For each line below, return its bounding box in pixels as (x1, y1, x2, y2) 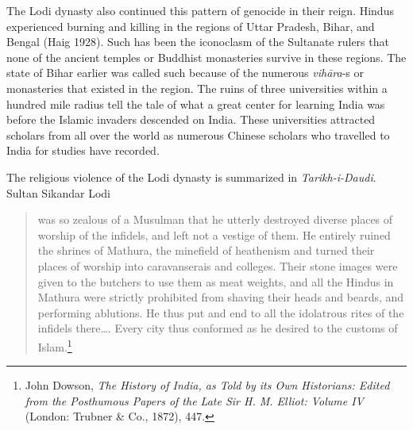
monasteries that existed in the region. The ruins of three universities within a (6, 79, 388, 96)
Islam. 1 (37, 336, 72, 355)
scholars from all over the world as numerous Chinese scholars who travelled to (6, 126, 390, 143)
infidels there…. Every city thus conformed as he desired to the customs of (37, 320, 398, 336)
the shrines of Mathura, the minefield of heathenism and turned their (37, 242, 375, 259)
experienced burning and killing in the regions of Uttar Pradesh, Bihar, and (6, 17, 375, 34)
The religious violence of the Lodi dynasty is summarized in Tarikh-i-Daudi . (6, 168, 376, 185)
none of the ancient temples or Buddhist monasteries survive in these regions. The (6, 48, 407, 65)
